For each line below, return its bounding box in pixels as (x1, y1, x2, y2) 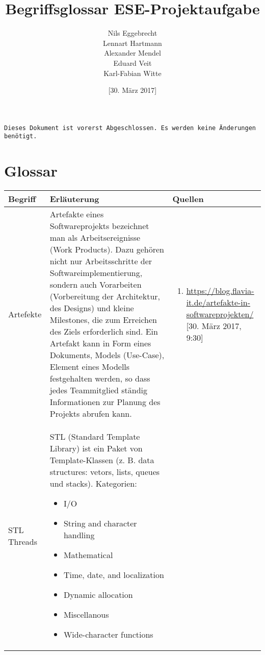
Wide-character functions (63, 628, 153, 641)
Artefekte (8, 308, 42, 320)
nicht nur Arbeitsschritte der (49, 255, 152, 267)
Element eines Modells (49, 361, 130, 373)
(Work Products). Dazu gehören (49, 243, 164, 256)
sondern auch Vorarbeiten (49, 279, 142, 291)
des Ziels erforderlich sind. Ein (49, 325, 158, 338)
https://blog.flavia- (186, 284, 254, 296)
